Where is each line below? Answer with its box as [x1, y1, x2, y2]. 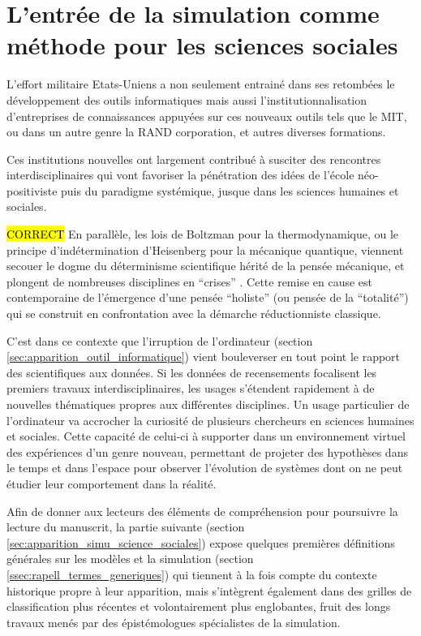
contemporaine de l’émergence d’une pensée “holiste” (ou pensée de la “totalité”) [6, 289, 409, 306]
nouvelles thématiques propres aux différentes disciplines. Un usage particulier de [6, 396, 410, 412]
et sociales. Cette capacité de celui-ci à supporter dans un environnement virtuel [6, 428, 406, 445]
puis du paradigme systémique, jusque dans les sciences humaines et [61, 182, 399, 199]
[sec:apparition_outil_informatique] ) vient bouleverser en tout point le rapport [6, 348, 401, 365]
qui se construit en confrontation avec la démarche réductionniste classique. [6, 305, 381, 322]
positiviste [6, 182, 58, 199]
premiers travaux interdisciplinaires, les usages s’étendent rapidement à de [6, 380, 375, 397]
